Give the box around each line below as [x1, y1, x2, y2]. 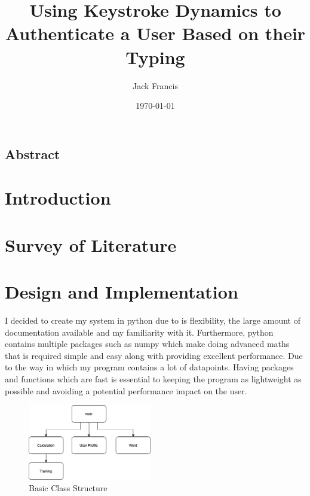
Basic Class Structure [29, 482, 108, 494]
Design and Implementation [5, 279, 238, 304]
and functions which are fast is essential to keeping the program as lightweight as [5, 372, 302, 385]
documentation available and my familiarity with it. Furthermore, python [5, 325, 274, 338]
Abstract [5, 144, 60, 163]
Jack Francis [133, 79, 178, 92]
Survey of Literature [5, 232, 177, 257]
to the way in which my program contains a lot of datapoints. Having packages [5, 361, 294, 373]
